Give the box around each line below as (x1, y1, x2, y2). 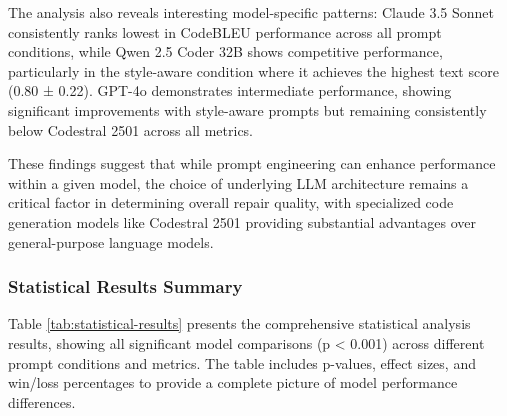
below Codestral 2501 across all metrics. (8, 119, 253, 140)
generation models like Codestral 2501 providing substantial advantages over (8, 211, 476, 232)
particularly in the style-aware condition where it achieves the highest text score (8, 60, 499, 81)
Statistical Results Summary (8, 274, 243, 299)
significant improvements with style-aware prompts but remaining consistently (8, 99, 487, 120)
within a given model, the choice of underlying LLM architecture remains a (8, 172, 469, 193)
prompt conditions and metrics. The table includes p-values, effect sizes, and (8, 352, 476, 373)
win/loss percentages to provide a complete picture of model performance (8, 372, 458, 393)
